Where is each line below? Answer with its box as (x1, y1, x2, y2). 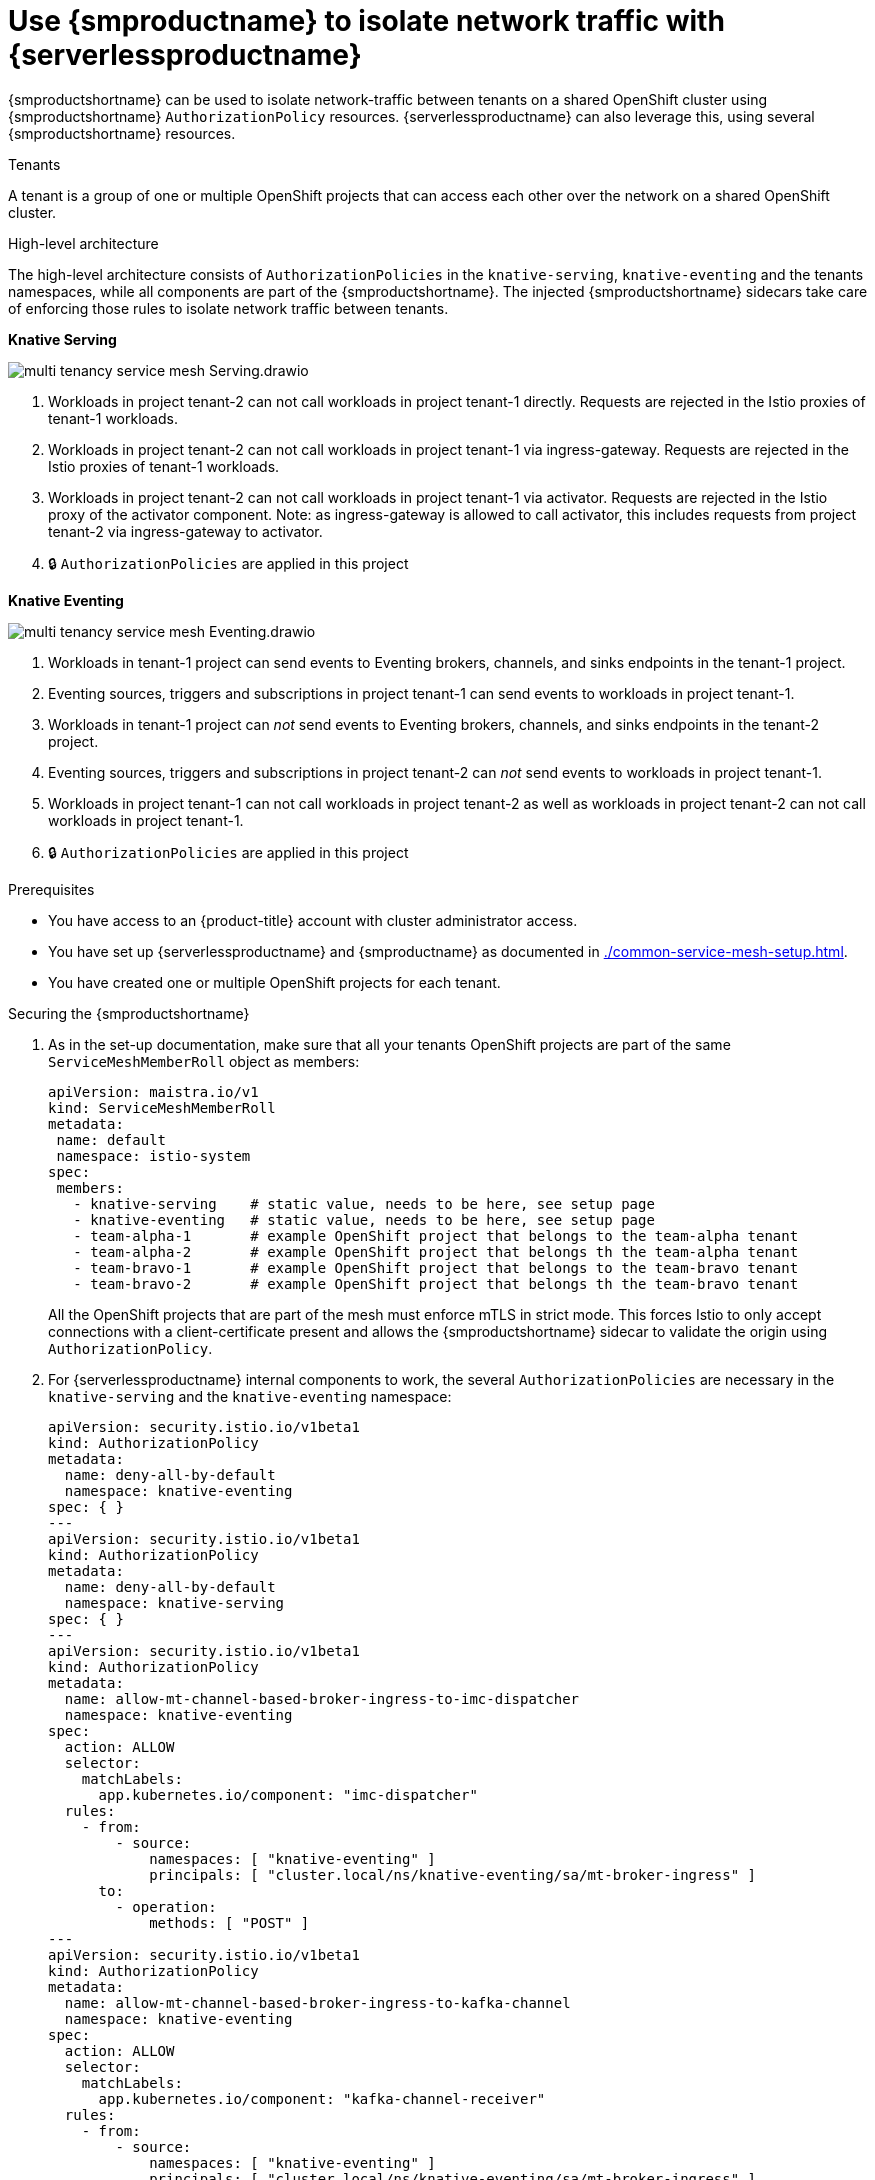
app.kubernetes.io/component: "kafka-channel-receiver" (98, 2090, 546, 2107)
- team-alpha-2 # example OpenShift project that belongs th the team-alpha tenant (73, 1243, 799, 1260)
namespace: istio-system (56, 1147, 251, 1164)
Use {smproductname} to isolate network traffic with (8, 4, 725, 38)
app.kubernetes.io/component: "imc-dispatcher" (98, 1786, 478, 1803)
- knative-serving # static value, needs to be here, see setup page (73, 1195, 655, 1212)
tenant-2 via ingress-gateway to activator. (48, 522, 323, 540)
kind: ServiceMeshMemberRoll (48, 1099, 276, 1116)
